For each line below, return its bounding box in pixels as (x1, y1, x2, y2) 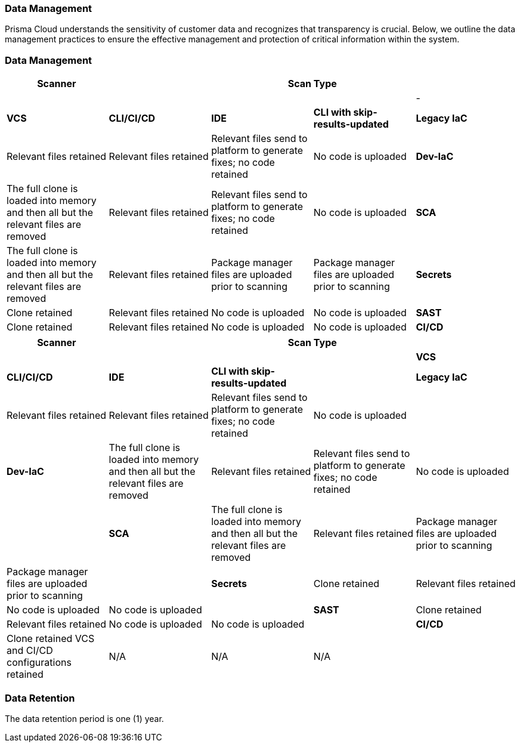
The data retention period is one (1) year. (5, 713, 164, 724)
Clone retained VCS (7, 632, 95, 645)
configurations (7, 656, 72, 669)
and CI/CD (7, 644, 53, 657)
